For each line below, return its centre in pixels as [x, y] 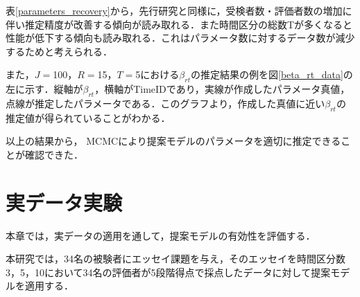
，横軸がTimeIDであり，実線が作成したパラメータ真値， [222, 89]
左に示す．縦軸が [44, 89]
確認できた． [54, 154]
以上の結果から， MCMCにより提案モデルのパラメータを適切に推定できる [173, 141]
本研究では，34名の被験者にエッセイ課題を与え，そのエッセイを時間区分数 [175, 259]
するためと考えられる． [59, 51]
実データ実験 [64, 202]
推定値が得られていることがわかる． [88, 117]
